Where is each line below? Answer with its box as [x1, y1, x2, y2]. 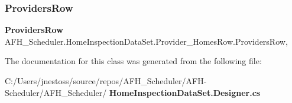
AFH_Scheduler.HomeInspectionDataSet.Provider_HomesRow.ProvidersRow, [5, 35, 288, 47]
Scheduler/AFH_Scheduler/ [5, 86, 107, 98]
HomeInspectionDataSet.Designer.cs [109, 86, 261, 98]
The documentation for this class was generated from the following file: [5, 55, 262, 67]
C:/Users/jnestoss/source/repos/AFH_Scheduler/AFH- [5, 75, 207, 87]
